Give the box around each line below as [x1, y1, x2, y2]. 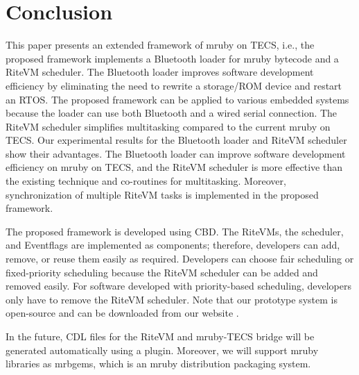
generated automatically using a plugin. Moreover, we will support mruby [6, 342, 319, 357]
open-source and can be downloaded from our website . [6, 306, 239, 320]
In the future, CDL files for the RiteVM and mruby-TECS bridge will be [6, 329, 315, 343]
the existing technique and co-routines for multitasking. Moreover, [6, 174, 286, 188]
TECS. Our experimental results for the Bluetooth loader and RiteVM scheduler [6, 133, 347, 147]
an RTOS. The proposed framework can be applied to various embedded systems [6, 92, 349, 106]
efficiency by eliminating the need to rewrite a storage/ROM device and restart [6, 78, 342, 92]
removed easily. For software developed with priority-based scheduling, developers [6, 278, 351, 293]
